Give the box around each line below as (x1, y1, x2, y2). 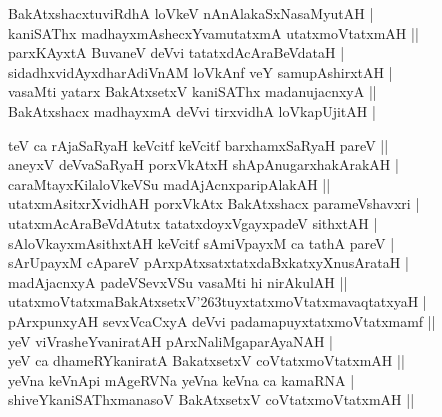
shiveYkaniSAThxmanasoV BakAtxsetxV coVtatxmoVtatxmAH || (8, 389, 415, 410)
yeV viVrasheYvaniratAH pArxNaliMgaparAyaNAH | (8, 330, 334, 351)
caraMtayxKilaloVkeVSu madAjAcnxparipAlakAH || (8, 173, 331, 194)
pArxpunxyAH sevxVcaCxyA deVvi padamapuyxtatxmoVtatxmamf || (8, 310, 436, 331)
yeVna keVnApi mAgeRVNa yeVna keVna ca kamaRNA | (8, 369, 355, 390)
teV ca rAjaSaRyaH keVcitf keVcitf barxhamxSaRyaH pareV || (8, 134, 389, 155)
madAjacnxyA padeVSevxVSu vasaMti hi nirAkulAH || (8, 271, 348, 292)
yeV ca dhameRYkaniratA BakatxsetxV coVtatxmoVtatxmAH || (8, 350, 405, 371)
